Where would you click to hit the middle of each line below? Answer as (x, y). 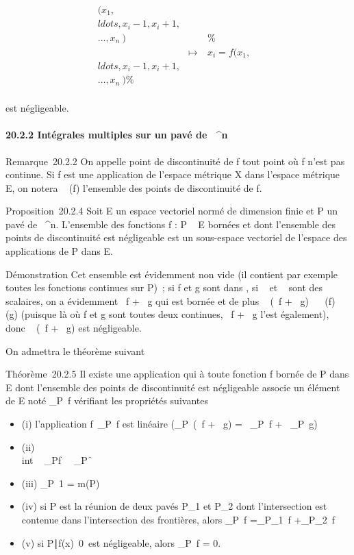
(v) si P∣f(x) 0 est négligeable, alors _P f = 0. (121, 542)
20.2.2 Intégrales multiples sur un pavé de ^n (117, 135)
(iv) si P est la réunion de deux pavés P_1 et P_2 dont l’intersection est (174, 506)
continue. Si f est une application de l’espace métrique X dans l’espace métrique (173, 174)
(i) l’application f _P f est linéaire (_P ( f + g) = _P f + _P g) (169, 424)
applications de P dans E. (59, 251)
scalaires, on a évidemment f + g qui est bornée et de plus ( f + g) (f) (170, 300)
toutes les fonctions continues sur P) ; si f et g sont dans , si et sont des (164, 287)
